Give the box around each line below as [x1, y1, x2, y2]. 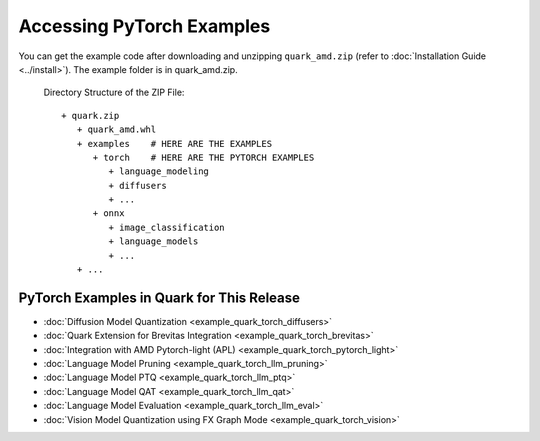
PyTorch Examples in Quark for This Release [18, 289, 300, 306]
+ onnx [92, 208, 125, 219]
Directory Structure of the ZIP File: [43, 86, 185, 99]
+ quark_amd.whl [76, 124, 157, 135]
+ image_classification [108, 221, 225, 233]
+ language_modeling [108, 166, 210, 177]
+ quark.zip [61, 110, 120, 121]
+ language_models [108, 236, 199, 247]
